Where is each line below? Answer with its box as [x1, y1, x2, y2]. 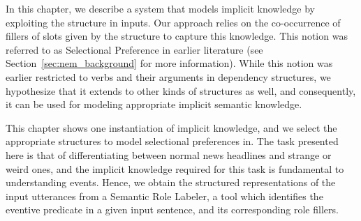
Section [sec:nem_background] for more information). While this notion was [6, 56, 333, 70]
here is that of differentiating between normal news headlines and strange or [6, 147, 332, 162]
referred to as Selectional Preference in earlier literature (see [6, 42, 263, 56]
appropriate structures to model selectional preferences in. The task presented [6, 134, 339, 148]
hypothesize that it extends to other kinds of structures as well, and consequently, [6, 83, 356, 98]
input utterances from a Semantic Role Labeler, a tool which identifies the [6, 188, 323, 203]
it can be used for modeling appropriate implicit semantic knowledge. [6, 97, 302, 112]
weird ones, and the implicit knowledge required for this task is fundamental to [6, 161, 344, 176]
